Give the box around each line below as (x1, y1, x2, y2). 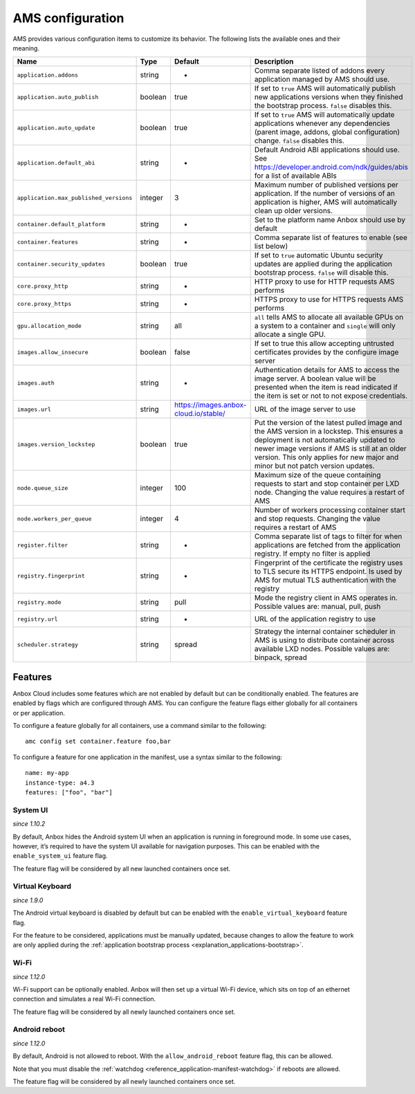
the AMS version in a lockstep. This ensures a (254, 426, 404, 436)
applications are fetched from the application (254, 540, 401, 550)
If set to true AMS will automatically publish (254, 84, 396, 93)
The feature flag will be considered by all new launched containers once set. (12, 864, 231, 873)
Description (254, 57, 294, 66)
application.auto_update (17, 124, 95, 131)
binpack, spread (254, 653, 307, 662)
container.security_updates (17, 260, 106, 268)
